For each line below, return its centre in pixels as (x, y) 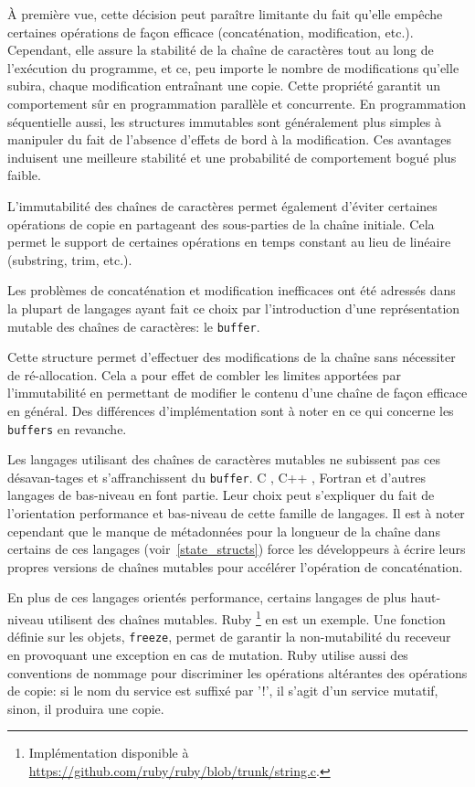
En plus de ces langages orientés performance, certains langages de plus (207, 597)
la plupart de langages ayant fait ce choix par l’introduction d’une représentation (234, 308)
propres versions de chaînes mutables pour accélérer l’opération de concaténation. (235, 566)
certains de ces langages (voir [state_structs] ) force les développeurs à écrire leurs (237, 549)
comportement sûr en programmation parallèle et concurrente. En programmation (237, 103)
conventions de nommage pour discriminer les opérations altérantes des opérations (237, 672)
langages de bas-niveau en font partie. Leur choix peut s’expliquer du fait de (221, 495)
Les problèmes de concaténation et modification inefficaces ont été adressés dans (232, 290)
